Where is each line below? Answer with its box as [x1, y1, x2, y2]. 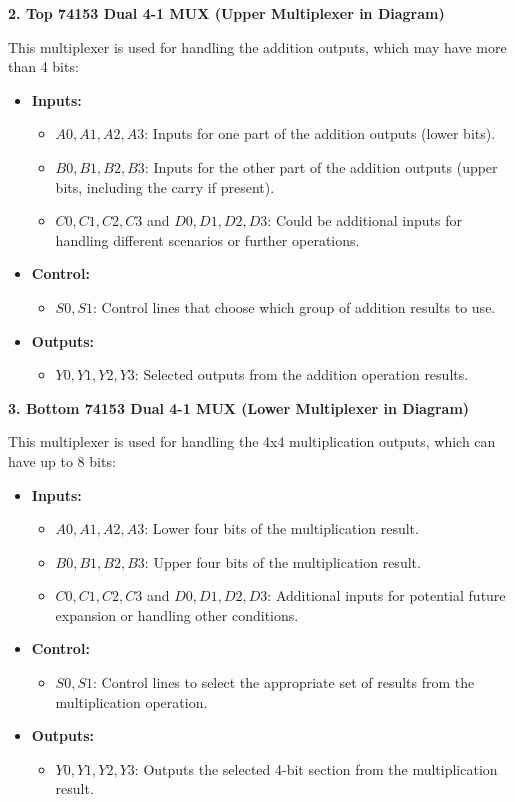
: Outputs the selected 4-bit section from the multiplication [134, 758, 498, 779]
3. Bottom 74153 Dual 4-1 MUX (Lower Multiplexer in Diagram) [8, 397, 470, 418]
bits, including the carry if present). [55, 176, 275, 197]
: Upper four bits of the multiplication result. [144, 551, 421, 572]
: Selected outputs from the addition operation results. [134, 364, 469, 385]
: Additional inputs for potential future [267, 585, 506, 606]
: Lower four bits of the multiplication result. [144, 518, 419, 539]
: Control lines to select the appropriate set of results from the [93, 672, 475, 693]
